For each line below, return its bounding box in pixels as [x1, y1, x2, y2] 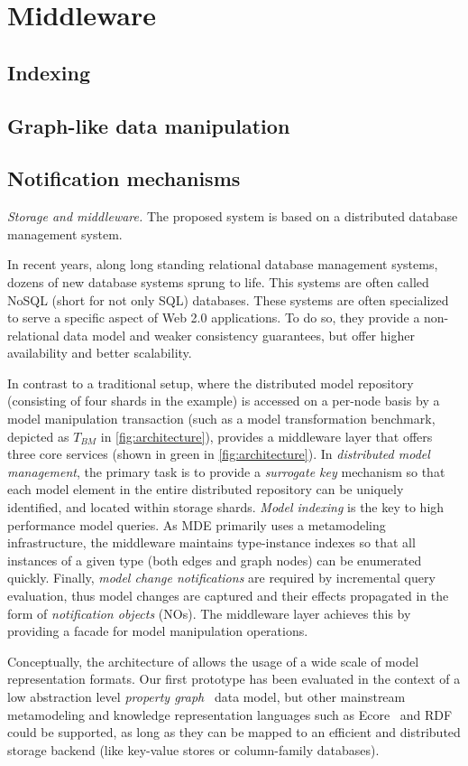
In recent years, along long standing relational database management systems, [7, 255, 438, 274]
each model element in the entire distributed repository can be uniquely [7, 480, 404, 499]
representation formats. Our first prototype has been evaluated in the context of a [7, 669, 461, 688]
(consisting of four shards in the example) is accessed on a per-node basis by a [7, 391, 440, 410]
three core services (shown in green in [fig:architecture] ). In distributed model [7, 444, 430, 463]
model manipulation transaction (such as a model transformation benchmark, [7, 409, 436, 428]
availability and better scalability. [7, 343, 192, 362]
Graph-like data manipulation [7, 111, 290, 139]
